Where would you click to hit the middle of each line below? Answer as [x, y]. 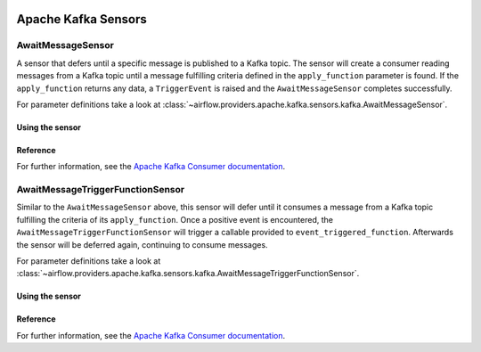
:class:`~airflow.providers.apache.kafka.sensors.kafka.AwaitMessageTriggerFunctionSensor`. [188, 274]
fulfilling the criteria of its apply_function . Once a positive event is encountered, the [175, 219]
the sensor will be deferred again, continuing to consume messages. [142, 244]
